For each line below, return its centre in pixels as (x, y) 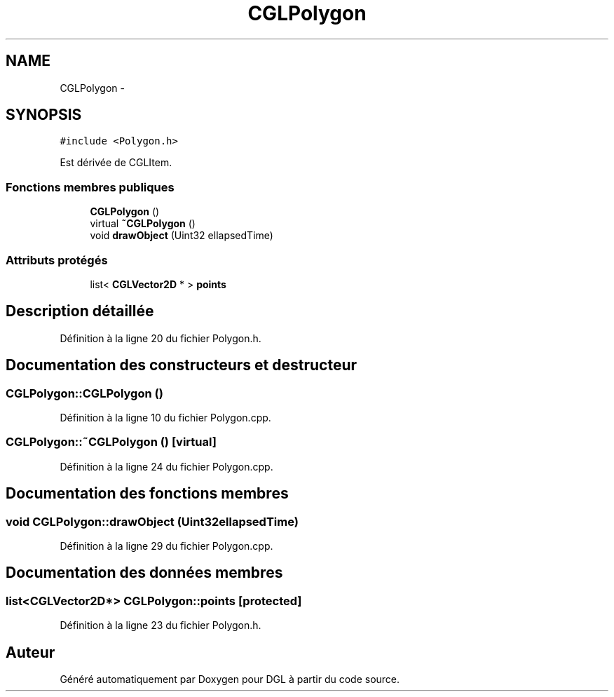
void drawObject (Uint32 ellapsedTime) (182, 236)
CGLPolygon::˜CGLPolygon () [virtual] (111, 442)
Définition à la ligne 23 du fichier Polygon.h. (161, 625)
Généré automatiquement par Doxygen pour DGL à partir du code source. (230, 679)
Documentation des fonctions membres (147, 494)
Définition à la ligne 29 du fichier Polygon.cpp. (166, 546)
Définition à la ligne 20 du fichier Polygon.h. (161, 338)
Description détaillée (80, 311)
